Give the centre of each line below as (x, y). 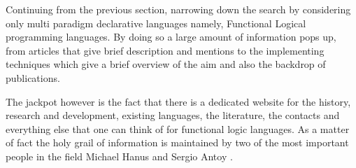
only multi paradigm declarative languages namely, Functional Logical (156, 23)
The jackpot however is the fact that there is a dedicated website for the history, (178, 101)
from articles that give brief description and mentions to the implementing (165, 50)
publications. (33, 77)
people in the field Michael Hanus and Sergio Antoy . (119, 156)
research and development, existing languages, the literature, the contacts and (173, 115)
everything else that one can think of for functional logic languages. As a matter (178, 128)
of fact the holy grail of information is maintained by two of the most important (177, 142)
